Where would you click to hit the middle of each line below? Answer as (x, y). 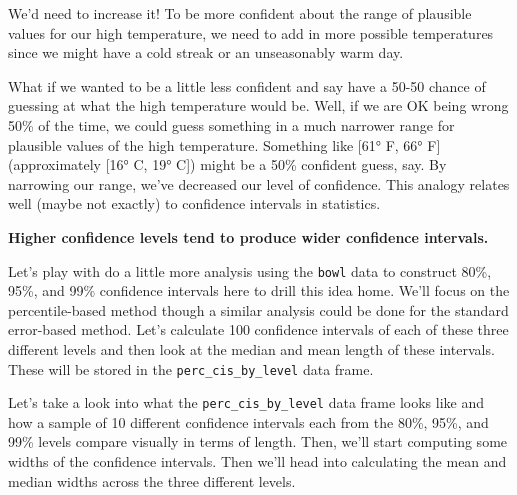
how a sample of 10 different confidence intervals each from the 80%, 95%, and (248, 421)
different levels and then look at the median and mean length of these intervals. (251, 348)
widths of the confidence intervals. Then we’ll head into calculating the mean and (257, 461)
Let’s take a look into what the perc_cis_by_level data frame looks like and (246, 402)
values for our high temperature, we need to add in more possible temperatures (251, 32)
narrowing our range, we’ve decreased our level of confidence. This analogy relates (259, 183)
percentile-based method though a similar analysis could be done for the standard (258, 309)
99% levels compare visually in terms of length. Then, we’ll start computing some (258, 441)
